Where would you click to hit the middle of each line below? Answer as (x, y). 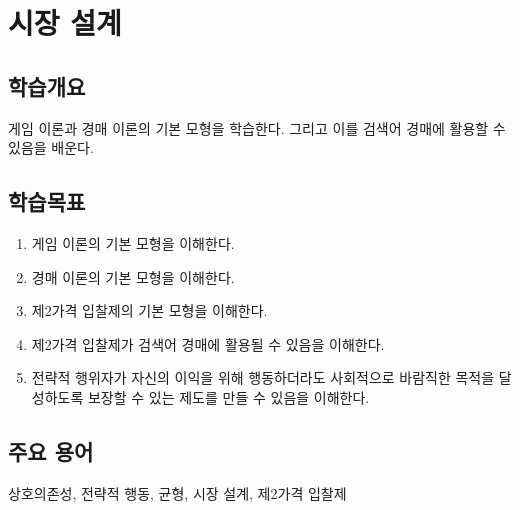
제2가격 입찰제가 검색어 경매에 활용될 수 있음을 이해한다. (208, 343)
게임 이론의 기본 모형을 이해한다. (133, 242)
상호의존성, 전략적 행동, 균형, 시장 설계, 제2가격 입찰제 (177, 492)
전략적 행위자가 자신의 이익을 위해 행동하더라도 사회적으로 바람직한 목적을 (263, 377)
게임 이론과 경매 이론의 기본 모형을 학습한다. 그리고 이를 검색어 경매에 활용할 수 (257, 127)
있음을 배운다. (51, 147)
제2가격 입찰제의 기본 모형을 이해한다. (149, 310)
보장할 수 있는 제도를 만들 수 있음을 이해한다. (228, 396)
